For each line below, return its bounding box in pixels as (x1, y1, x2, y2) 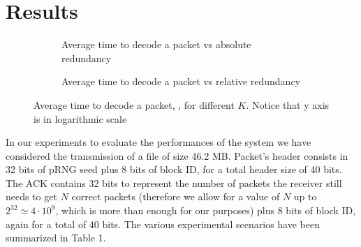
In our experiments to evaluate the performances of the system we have (6, 135, 311, 149)
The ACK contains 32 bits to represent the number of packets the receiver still (6, 175, 342, 190)
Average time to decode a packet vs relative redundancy (61, 74, 300, 89)
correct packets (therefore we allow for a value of (71, 189, 280, 204)
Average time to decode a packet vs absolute (61, 37, 251, 52)
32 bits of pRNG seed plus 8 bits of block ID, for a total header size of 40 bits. (6, 162, 342, 177)
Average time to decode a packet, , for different (34, 97, 235, 112)
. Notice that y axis (246, 97, 330, 112)
